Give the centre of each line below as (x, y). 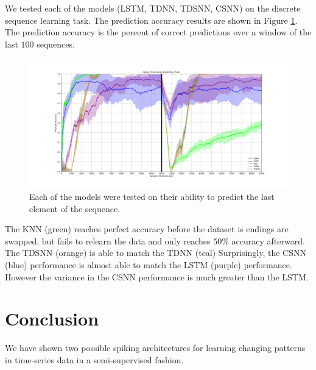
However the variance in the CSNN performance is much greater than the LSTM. (157, 276)
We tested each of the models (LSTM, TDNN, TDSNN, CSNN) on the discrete (153, 8)
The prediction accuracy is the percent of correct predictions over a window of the (158, 32)
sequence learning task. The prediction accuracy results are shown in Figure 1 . (151, 20)
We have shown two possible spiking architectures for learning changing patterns (155, 348)
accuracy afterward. (268, 240)
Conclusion (52, 318)
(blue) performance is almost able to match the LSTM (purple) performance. (149, 264)
